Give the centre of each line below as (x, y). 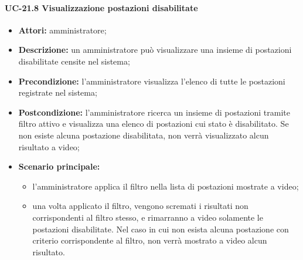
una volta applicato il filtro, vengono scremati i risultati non (140, 206)
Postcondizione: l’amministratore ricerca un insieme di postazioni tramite (154, 112)
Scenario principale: (59, 166)
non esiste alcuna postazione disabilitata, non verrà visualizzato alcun (144, 135)
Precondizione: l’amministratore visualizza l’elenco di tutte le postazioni (152, 81)
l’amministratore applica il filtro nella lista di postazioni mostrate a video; (166, 186)
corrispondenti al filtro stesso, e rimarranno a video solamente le (148, 217)
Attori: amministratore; (62, 30)
